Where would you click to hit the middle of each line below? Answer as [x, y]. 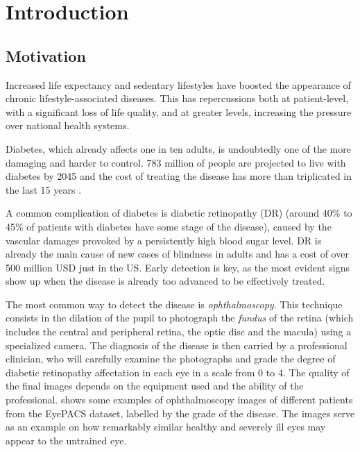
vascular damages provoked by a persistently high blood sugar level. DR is [164, 240]
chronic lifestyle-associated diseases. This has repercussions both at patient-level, [177, 98]
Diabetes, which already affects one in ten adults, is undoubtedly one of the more [178, 148]
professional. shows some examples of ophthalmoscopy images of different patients [179, 400]
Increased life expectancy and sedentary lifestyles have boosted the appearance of [178, 84]
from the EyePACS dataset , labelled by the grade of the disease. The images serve [180, 413]
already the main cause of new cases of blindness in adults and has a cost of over [177, 254]
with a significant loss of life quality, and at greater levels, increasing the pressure [179, 111]
